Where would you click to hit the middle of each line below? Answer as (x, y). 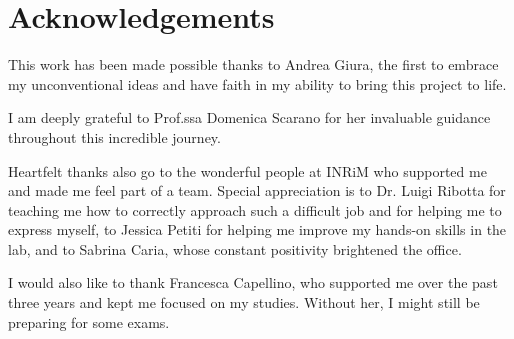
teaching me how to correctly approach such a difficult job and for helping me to (255, 209)
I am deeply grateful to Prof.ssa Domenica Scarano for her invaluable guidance (249, 117)
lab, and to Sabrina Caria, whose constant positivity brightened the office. (235, 248)
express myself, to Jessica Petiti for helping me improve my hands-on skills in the (257, 229)
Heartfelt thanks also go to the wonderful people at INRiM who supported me (247, 170)
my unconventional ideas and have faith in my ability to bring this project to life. (257, 83)
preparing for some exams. (89, 321)
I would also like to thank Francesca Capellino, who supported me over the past (253, 282)
